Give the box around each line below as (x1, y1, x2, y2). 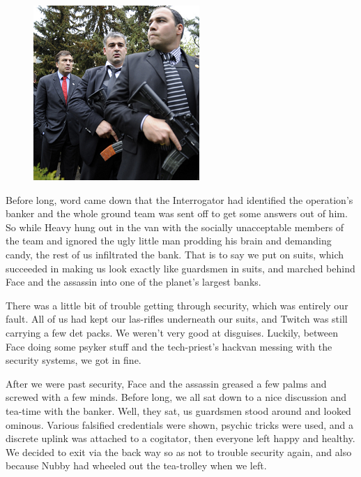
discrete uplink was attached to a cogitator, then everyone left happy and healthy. (6, 431, 355, 446)
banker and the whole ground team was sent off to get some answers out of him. (6, 206, 348, 221)
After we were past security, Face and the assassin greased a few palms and (6, 376, 327, 390)
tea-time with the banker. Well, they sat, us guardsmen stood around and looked (6, 403, 351, 418)
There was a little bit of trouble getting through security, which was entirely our (6, 298, 348, 312)
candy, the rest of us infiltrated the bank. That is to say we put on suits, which (6, 247, 344, 261)
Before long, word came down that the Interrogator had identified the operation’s (6, 192, 353, 207)
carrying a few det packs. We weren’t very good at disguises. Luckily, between (6, 325, 339, 339)
